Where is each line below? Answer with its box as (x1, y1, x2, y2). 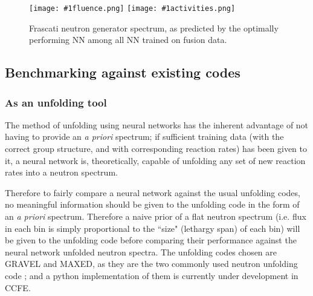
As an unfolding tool (5, 94, 107, 110)
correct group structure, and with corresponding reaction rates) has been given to (5, 142, 308, 155)
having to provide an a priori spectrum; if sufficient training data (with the (5, 130, 284, 143)
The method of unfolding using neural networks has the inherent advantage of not (5, 118, 309, 131)
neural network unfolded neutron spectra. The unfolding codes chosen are (5, 245, 277, 258)
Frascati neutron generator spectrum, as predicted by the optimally (29, 21, 279, 34)
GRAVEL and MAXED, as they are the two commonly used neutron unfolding (5, 257, 298, 270)
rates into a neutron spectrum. (5, 166, 118, 179)
